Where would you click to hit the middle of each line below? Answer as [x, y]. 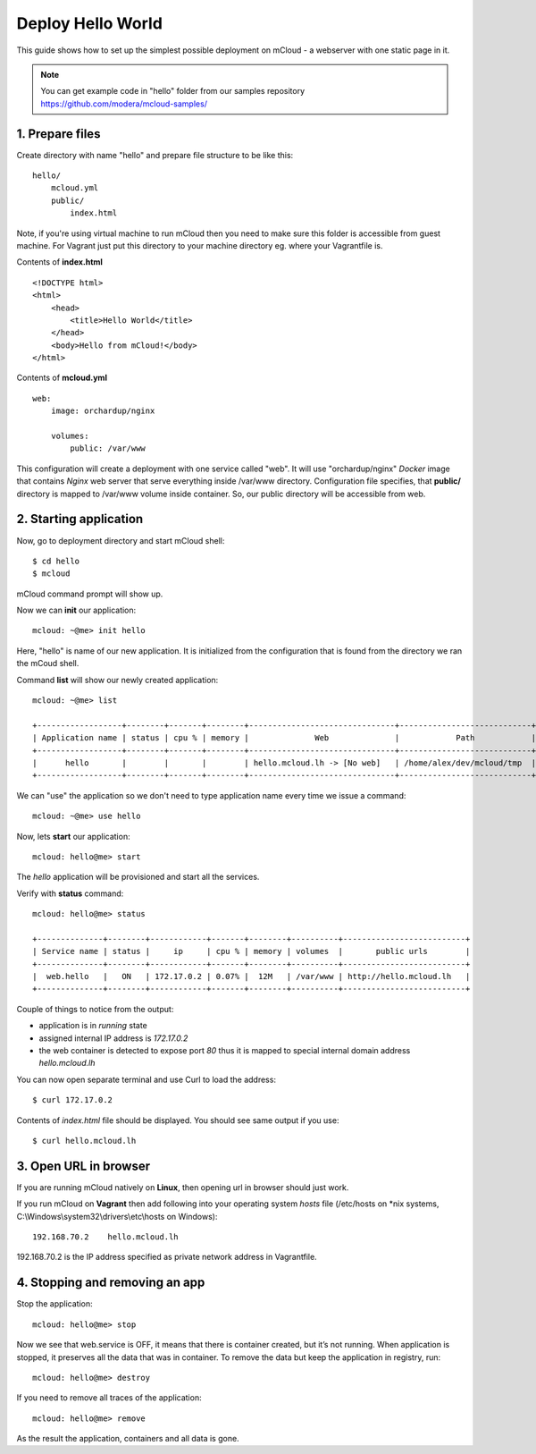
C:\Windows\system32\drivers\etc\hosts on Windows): [117, 1216]
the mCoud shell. [48, 664]
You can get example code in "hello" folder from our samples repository [173, 91]
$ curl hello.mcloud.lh [84, 1141]
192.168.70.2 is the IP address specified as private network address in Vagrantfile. [167, 1257]
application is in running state [93, 1026]
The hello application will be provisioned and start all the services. [138, 877]
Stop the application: [54, 1304]
